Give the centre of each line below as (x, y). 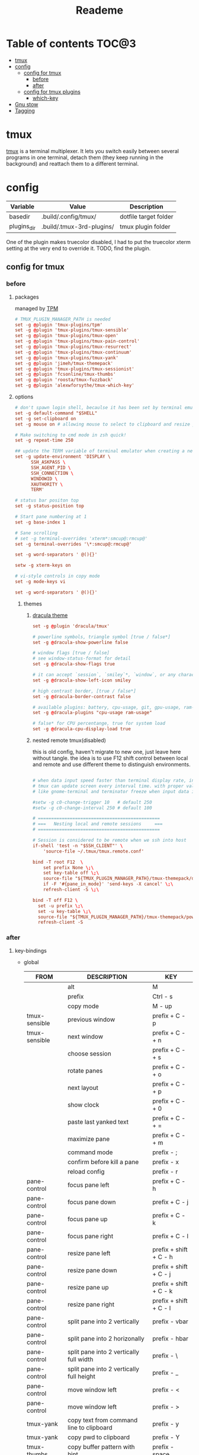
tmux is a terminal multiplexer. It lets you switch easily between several (93, 151)
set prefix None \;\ (69, 867)
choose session (89, 1053)
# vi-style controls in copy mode (57, 576)
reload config (86, 1171)
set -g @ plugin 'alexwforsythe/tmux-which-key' (75, 386)
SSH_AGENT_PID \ (51, 467)
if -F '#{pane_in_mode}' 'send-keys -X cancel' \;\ (108, 884)
